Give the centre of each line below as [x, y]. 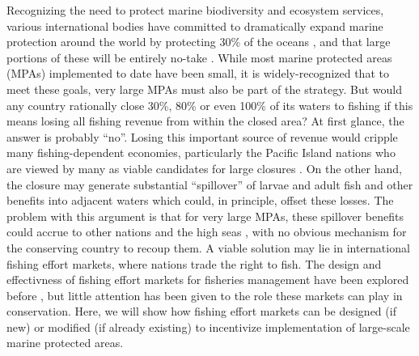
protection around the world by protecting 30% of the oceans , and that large [199, 42]
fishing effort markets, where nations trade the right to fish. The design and [194, 263]
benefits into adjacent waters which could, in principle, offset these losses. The [200, 200]
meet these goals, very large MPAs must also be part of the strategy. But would [205, 89]
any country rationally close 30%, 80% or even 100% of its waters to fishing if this [210, 105]
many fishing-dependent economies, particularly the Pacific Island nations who [201, 153]
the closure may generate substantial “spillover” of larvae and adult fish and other [210, 184]
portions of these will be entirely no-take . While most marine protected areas [199, 57]
